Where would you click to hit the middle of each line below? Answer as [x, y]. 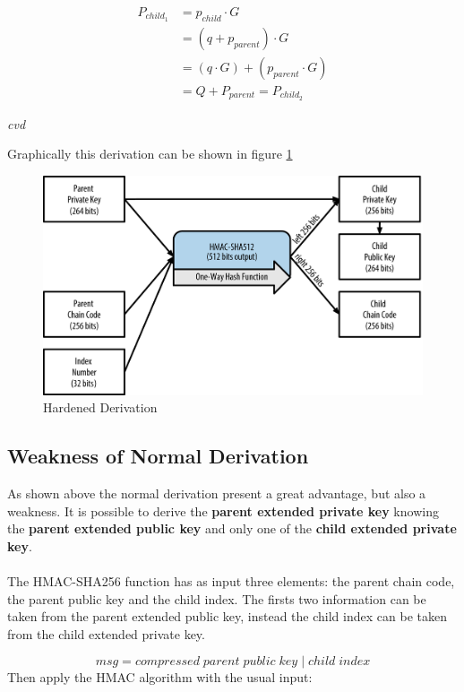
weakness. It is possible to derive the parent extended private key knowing [223, 510]
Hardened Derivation [100, 407]
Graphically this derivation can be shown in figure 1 [150, 154]
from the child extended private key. [106, 633]
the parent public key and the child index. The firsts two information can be [217, 598]
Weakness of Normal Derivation [158, 456]
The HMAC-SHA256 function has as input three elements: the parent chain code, [231, 581]
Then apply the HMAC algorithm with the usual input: [160, 677]
